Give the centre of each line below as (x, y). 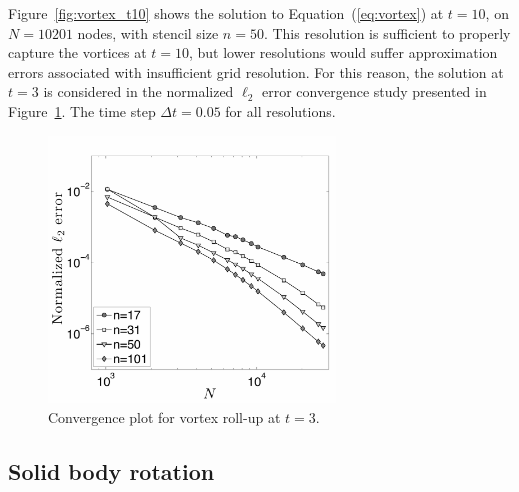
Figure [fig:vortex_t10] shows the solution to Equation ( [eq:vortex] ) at (226, 13)
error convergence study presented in (374, 91)
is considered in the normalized (138, 91)
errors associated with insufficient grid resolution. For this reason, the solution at (256, 71)
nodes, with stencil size (148, 32)
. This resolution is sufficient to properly (387, 32)
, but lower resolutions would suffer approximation (343, 52)
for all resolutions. (280, 110)
